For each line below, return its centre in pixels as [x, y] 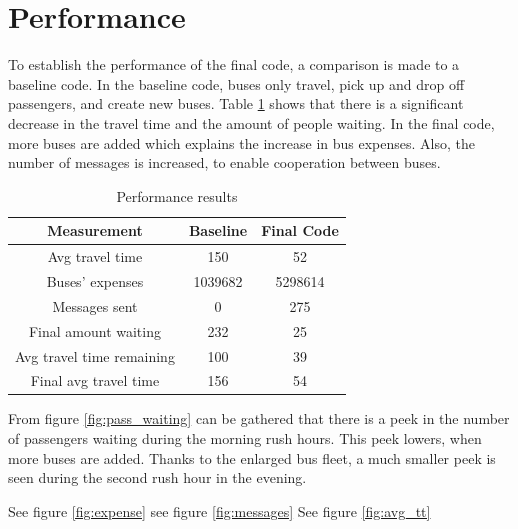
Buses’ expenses [95, 280]
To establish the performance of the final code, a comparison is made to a [234, 64]
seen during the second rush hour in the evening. [157, 477]
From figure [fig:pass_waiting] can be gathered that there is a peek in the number [259, 418]
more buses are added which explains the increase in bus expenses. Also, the [241, 142]
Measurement [95, 230]
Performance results [177, 195]
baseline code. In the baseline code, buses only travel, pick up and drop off [236, 83]
